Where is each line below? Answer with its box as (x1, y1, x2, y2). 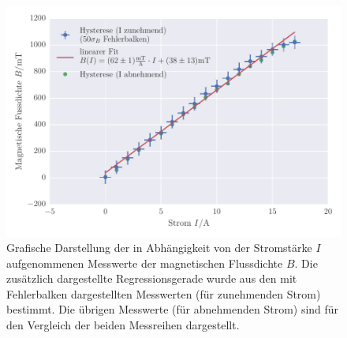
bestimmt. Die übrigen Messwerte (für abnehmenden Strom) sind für (6, 301, 339, 317)
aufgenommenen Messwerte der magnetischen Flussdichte (6, 254, 283, 271)
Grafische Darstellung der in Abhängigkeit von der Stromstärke (6, 239, 312, 256)
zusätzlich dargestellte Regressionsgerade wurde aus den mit (6, 270, 297, 287)
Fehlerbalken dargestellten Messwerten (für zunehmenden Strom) (6, 285, 321, 302)
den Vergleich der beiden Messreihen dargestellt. (6, 317, 240, 333)
